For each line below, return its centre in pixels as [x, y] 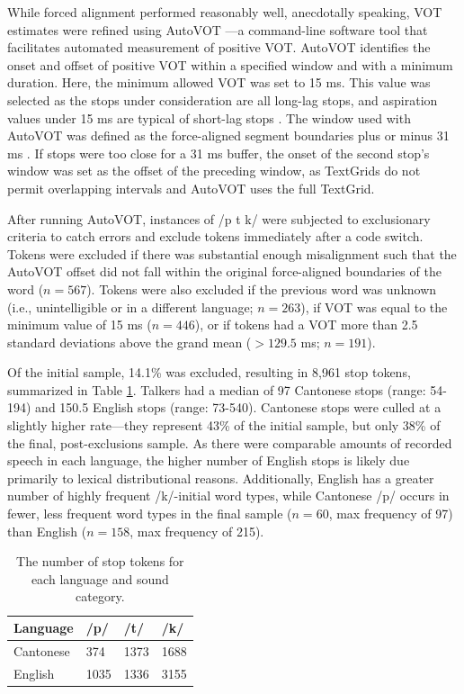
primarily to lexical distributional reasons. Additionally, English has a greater [221, 478]
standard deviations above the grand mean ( [129, 342]
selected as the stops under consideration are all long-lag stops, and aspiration [223, 99]
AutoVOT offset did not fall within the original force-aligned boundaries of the [224, 271]
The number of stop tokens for [100, 561]
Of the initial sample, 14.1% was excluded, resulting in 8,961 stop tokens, [209, 372]
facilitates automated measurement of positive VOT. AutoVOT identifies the [219, 47]
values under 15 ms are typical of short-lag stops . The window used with [209, 117]
